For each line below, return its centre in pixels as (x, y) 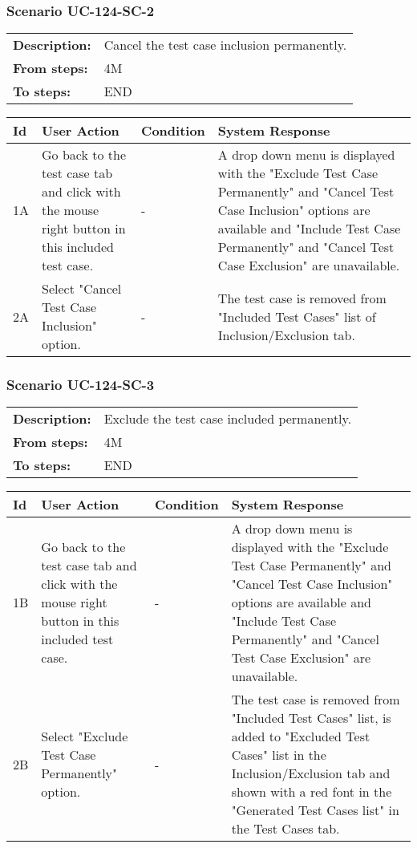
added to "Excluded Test (301, 736)
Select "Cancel (82, 289)
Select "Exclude (85, 736)
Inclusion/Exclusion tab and (311, 773)
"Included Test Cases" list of (297, 316)
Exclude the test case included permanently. (228, 419)
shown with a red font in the (312, 792)
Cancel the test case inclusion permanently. (225, 45)
